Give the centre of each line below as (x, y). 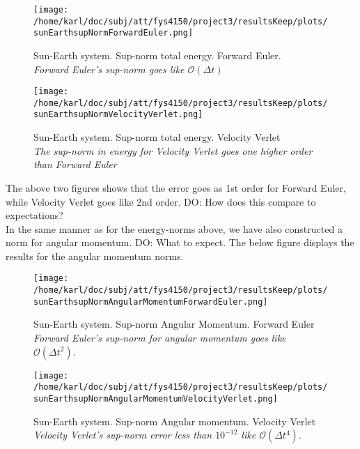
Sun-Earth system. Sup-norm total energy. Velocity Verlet (157, 137)
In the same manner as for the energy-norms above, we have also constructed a (174, 228)
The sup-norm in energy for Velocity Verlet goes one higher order (173, 150)
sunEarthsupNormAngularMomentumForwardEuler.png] (151, 302)
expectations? (34, 215)
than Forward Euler (75, 164)
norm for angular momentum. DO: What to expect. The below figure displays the (180, 242)
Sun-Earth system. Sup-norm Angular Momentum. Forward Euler (174, 324)
